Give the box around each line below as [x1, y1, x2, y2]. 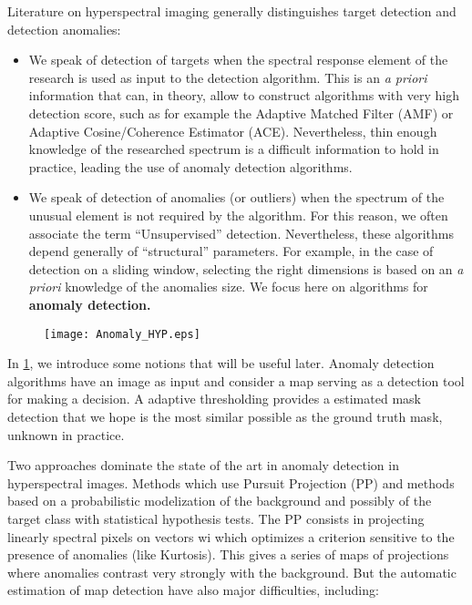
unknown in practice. [7, 425, 125, 444]
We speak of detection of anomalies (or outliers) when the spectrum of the [28, 188, 445, 207]
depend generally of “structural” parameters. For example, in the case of [28, 241, 434, 261]
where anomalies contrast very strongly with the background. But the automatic [7, 562, 457, 581]
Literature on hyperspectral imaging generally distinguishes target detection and [7, 2, 457, 20]
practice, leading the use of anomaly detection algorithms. [28, 157, 353, 176]
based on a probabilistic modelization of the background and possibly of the [7, 491, 432, 510]
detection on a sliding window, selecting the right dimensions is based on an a [28, 259, 464, 278]
